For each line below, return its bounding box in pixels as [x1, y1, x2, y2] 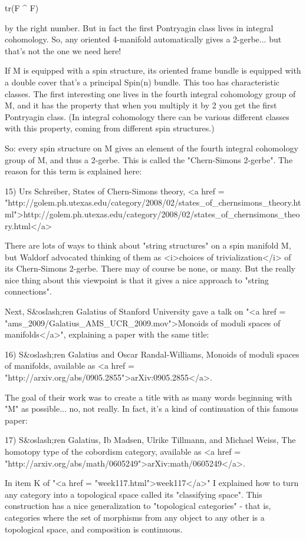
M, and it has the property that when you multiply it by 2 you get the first [5, 99, 277, 111]
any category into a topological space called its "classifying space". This [5, 488, 262, 500]
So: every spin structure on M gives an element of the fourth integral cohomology [5, 141, 298, 154]
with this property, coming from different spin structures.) [5, 122, 215, 134]
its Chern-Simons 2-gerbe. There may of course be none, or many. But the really [5, 262, 295, 275]
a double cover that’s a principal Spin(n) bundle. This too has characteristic [5, 75, 280, 88]
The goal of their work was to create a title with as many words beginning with [5, 391, 292, 403]
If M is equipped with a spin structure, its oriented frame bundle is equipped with [5, 64, 301, 77]
